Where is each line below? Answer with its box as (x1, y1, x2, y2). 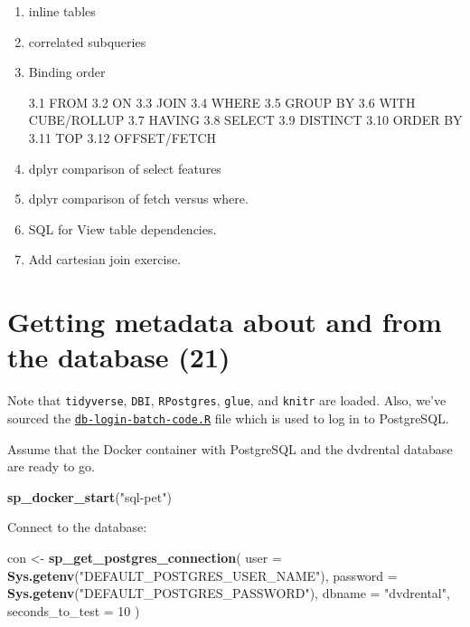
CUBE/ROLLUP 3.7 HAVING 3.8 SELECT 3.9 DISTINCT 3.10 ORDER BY (28, 110, 463, 129)
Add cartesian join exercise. (28, 250, 182, 269)
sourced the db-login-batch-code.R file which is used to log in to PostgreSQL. (7, 408, 449, 427)
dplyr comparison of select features (28, 158, 221, 177)
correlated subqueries (28, 32, 146, 51)
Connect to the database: (7, 518, 147, 537)
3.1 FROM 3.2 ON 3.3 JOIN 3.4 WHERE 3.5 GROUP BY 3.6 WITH (28, 92, 416, 111)
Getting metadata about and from (7, 303, 442, 340)
